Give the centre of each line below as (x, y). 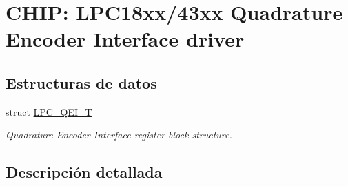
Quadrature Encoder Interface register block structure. (119, 135)
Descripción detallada (84, 172)
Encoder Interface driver (125, 39)
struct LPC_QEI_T (49, 111)
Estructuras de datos (81, 82)
